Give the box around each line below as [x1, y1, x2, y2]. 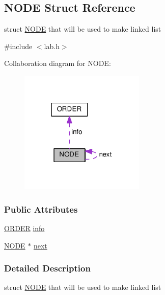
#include [4, 40, 33, 51]
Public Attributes [4, 202, 78, 215]
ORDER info [4, 222, 45, 233]
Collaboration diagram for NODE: [4, 58, 111, 69]
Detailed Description [4, 262, 91, 275]
